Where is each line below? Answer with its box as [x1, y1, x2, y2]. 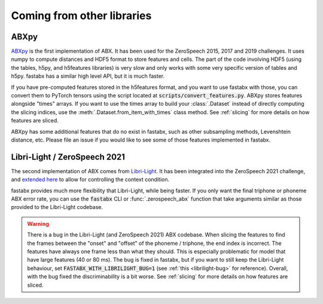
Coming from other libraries [11, 9, 152, 22]
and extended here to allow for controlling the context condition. [11, 176, 170, 183]
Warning [27, 220, 49, 227]
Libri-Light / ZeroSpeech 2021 [11, 152, 126, 162]
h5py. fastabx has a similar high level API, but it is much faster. [11, 72, 164, 80]
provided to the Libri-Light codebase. [11, 204, 103, 211]
